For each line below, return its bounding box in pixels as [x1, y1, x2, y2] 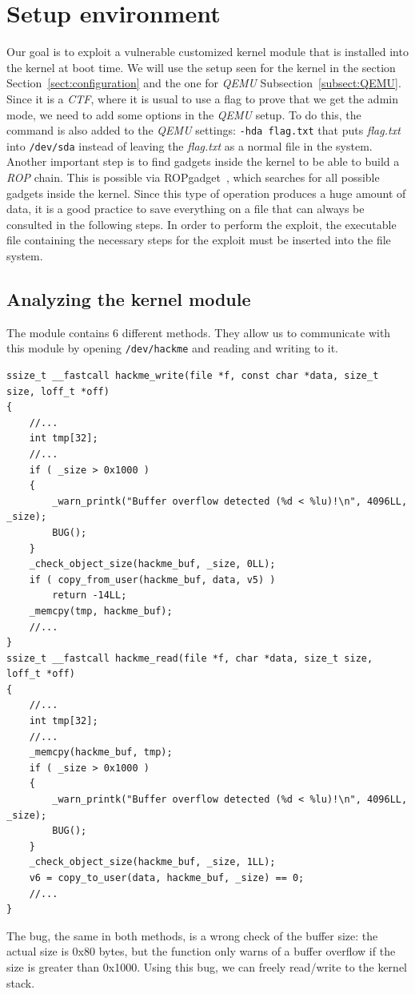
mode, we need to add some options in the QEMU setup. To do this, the [6, 106, 361, 123]
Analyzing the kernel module [6, 286, 251, 311]
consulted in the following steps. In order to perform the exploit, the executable [6, 215, 397, 232]
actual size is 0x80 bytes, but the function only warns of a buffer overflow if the [6, 943, 396, 960]
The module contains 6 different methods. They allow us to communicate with [6, 324, 391, 340]
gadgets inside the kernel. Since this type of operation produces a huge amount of [6, 184, 406, 201]
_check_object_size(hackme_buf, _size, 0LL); [29, 558, 276, 570]
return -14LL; [52, 590, 127, 602]
